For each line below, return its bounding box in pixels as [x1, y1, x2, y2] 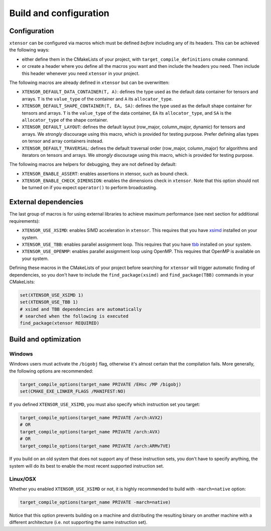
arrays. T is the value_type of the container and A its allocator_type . [22, 96, 173, 102]
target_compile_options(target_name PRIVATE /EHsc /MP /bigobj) [20, 381, 182, 387]
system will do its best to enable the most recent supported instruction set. [9, 463, 164, 469]
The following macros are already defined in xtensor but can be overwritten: [9, 79, 170, 85]
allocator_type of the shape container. [22, 117, 108, 123]
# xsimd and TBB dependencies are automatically [20, 306, 142, 312]
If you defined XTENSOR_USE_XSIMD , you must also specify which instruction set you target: [9, 401, 200, 407]
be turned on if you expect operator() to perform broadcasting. [22, 185, 158, 191]
